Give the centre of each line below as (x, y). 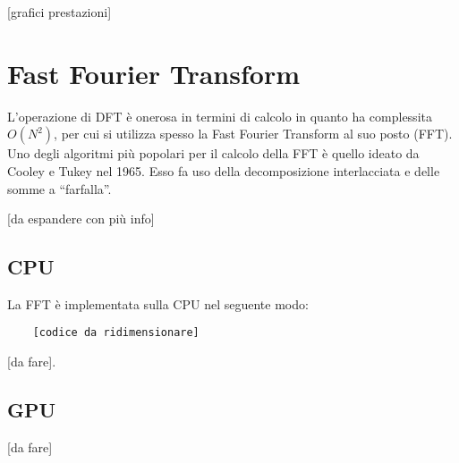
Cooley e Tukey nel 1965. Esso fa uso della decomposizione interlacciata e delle (224, 170)
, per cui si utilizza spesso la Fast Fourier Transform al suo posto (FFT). (253, 134)
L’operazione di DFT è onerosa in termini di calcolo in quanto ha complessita (220, 116)
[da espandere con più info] (81, 219)
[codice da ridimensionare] (116, 333)
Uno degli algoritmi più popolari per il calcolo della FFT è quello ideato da (213, 153)
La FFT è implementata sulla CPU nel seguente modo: (158, 303)
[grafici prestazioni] (59, 12)
